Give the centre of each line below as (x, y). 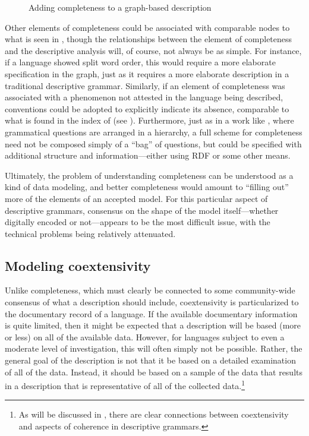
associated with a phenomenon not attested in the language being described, (144, 97)
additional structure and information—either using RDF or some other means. (148, 155)
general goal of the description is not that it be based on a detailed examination (150, 360)
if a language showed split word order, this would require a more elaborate (140, 62)
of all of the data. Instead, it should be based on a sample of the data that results (154, 372)
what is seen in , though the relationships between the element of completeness (149, 39)
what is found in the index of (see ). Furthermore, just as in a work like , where (149, 120)
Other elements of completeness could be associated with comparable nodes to (147, 27)
